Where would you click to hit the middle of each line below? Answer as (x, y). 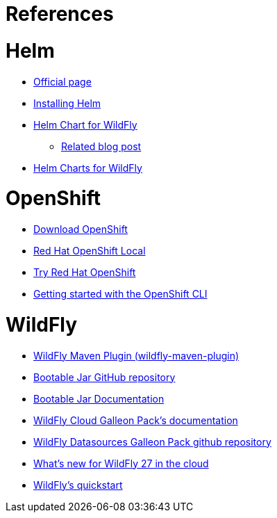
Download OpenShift (81, 229)
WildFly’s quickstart (78, 485)
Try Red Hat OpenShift (85, 272)
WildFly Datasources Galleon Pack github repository (152, 442)
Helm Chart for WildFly (85, 124)
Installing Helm (67, 103)
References (60, 14)
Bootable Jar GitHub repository (104, 377)
